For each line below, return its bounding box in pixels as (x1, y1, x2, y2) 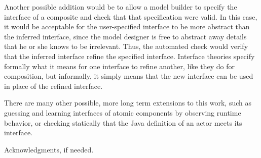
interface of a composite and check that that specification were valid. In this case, (4, 11, 257, 22)
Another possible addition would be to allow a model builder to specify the (4, 2, 237, 12)
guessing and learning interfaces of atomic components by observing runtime (4, 107, 241, 118)
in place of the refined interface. (4, 80, 103, 91)
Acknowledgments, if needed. (4, 144, 94, 154)
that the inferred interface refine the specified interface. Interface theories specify (4, 50, 255, 61)
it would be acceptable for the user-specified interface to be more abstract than (4, 21, 250, 32)
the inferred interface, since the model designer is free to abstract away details (4, 31, 247, 41)
